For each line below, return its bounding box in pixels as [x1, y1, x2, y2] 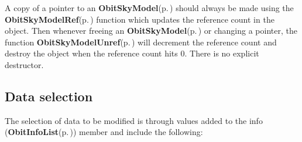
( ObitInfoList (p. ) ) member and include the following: [5, 126, 203, 138]
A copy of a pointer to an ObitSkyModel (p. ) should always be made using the [5, 2, 294, 13]
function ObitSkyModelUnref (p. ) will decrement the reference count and [5, 35, 277, 48]
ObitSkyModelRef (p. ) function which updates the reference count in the [5, 13, 274, 25]
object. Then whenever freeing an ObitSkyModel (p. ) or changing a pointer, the [5, 24, 297, 37]
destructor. [5, 58, 44, 70]
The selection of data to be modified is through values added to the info [5, 114, 263, 126]
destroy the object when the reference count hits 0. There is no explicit [5, 47, 259, 59]
